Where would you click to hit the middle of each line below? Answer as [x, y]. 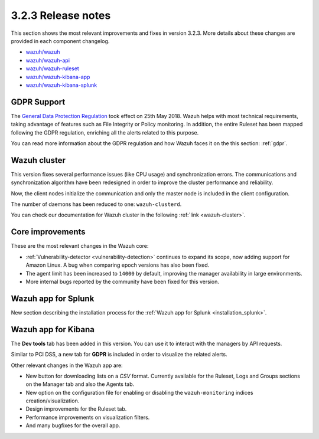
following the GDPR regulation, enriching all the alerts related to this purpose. [105, 132]
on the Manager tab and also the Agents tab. [80, 384]
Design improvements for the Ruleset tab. [76, 409]
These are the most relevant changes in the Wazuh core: [80, 246]
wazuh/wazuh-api [48, 60]
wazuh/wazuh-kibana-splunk [61, 85]
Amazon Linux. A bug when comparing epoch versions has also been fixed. [118, 265]
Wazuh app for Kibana [53, 330]
